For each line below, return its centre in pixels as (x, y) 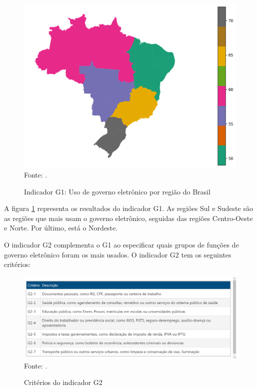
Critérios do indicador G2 (63, 382)
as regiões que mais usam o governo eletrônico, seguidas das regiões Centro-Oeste (128, 218)
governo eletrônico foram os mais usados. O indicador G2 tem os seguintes (118, 254)
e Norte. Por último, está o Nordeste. (61, 228)
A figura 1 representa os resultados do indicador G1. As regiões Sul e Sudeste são (128, 208)
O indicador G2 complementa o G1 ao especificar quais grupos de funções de (121, 245)
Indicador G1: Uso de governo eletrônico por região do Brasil (117, 191)
